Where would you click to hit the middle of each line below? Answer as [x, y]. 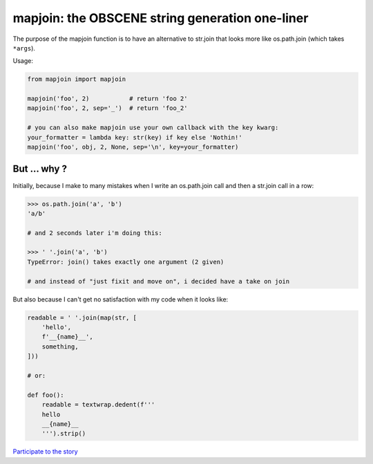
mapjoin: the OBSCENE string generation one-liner [161, 18]
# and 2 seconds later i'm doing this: [95, 233]
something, [60, 346]
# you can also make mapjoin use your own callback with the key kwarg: [153, 128]
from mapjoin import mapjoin [77, 79]
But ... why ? [40, 169]
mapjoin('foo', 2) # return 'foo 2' [107, 99]
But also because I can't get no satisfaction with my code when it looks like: [121, 299]
